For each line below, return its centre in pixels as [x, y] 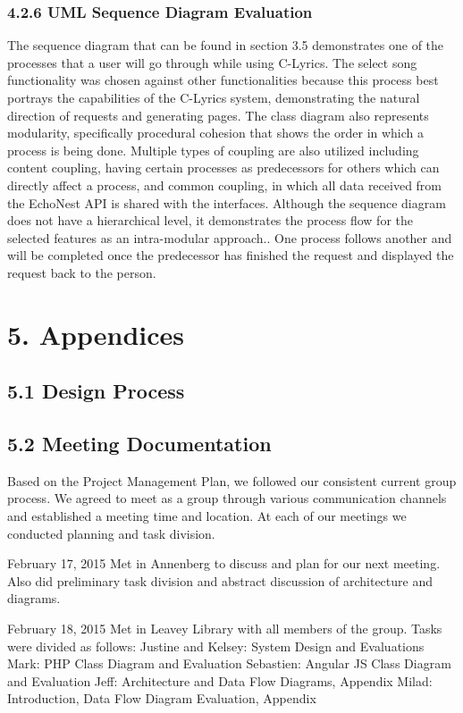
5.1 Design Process [96, 391]
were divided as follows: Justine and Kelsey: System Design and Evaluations [216, 646]
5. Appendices [96, 334]
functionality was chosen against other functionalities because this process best [223, 80]
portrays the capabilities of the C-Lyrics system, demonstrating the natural [214, 97]
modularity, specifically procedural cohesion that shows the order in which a [216, 133]
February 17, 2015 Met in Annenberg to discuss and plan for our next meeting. [224, 563]
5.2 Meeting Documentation [139, 444]
